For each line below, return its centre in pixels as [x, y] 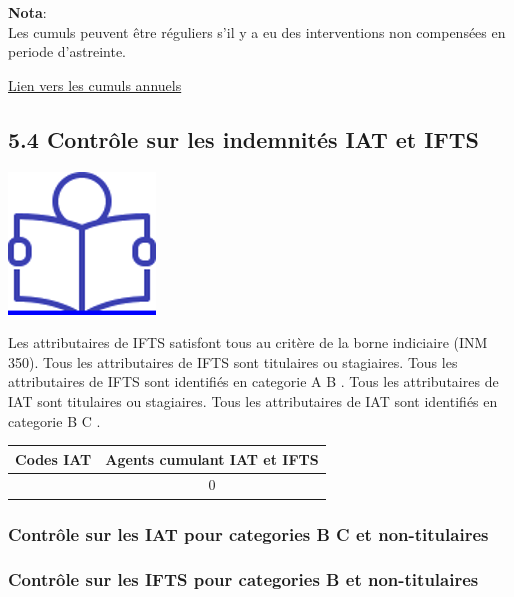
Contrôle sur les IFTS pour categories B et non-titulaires [243, 579]
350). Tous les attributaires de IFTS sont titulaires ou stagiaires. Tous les [233, 361]
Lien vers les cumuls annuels [95, 84]
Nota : [27, 12]
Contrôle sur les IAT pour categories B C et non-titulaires [248, 533]
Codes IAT [53, 458]
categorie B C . [54, 420]
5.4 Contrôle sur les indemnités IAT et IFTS [243, 138]
